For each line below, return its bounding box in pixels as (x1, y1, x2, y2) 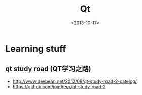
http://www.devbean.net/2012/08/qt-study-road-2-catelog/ (12, 78, 137, 84)
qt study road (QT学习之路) (5, 65, 91, 73)
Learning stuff (5, 43, 66, 54)
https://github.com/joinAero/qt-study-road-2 (12, 83, 106, 89)
